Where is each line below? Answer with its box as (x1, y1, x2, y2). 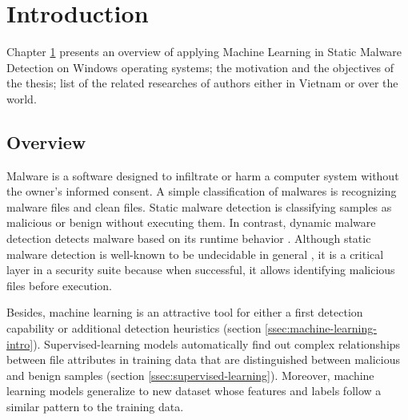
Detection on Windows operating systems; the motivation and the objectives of (6, 59, 394, 75)
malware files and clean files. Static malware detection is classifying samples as (6, 198, 392, 215)
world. (6, 90, 37, 107)
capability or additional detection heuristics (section (6, 320, 262, 337)
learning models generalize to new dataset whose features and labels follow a (6, 382, 382, 399)
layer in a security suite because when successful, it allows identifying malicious (6, 261, 395, 278)
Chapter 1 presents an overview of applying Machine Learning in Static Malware (6, 43, 402, 60)
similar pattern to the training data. (6, 398, 184, 415)
